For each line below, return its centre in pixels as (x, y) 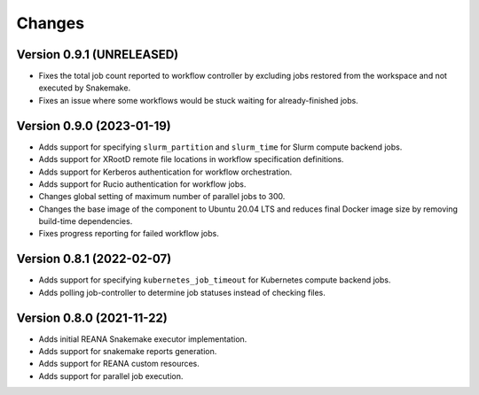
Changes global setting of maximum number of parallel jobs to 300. (162, 197)
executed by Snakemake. (85, 88)
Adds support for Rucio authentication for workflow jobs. (142, 184)
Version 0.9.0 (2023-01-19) (94, 125)
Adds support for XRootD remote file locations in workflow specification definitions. (191, 159)
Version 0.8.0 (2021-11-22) (92, 318)
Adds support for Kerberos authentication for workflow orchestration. (165, 172)
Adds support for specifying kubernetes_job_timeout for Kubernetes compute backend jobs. (215, 280)
